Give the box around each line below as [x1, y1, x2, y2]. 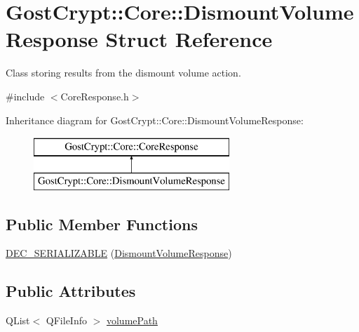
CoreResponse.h [60, 88, 129, 103]
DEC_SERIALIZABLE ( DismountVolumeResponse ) [6, 246, 232, 260]
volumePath [106, 313, 158, 328]
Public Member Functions [6, 213, 198, 234]
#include [6, 88, 45, 103]
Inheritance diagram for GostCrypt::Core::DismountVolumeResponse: [6, 112, 304, 127]
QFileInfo [46, 313, 87, 328]
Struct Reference [105, 25, 273, 53]
